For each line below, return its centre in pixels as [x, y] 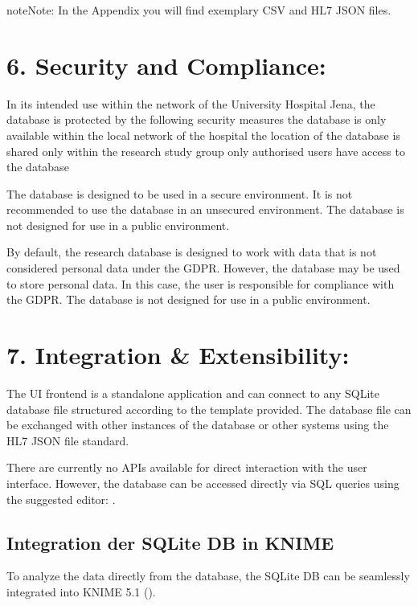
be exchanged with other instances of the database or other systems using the [198, 425]
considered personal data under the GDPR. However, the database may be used [203, 268]
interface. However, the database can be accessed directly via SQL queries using [203, 483]
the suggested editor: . [61, 499]
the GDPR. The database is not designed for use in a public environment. [189, 299]
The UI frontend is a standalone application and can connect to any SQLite [193, 393]
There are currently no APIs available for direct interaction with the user [187, 467]
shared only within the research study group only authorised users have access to [206, 151]
